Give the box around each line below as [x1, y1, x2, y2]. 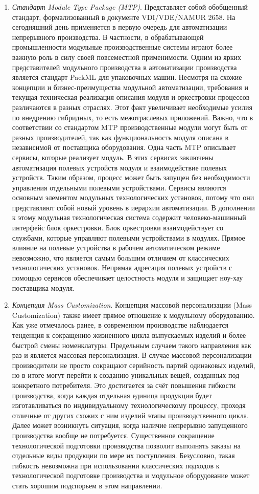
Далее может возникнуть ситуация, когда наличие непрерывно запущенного [12, 420, 248, 431]
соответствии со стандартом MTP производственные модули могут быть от [12, 122, 248, 133]
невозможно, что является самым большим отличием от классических [12, 252, 229, 263]
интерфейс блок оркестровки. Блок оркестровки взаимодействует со [12, 222, 223, 233]
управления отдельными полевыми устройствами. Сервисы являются [12, 182, 226, 192]
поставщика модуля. [12, 282, 75, 293]
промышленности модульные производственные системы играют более [12, 41, 233, 52]
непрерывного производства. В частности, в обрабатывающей [12, 31, 204, 42]
